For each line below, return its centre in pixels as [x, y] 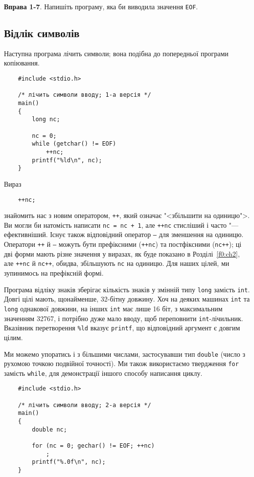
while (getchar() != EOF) [74, 144]
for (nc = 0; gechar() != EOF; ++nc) [93, 446]
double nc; [49, 429]
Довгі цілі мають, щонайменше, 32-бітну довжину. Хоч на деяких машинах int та [127, 299]
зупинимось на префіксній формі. [54, 273]
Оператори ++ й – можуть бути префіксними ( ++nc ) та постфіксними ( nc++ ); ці [123, 244]
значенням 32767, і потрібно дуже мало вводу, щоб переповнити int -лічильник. [124, 318]
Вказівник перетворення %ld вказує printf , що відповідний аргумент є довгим [122, 328]
